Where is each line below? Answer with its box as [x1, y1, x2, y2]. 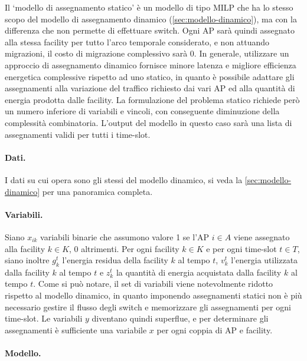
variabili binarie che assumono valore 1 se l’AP [40, 230, 210, 243]
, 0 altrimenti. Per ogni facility [69, 242, 179, 254]
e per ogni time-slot [206, 242, 277, 254]
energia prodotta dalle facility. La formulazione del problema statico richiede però [5, 93, 300, 105]
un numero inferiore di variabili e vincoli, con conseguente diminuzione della [5, 105, 280, 117]
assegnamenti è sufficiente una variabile [5, 323, 147, 336]
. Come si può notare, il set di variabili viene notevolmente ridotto [33, 277, 273, 290]
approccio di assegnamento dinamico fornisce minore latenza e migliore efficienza [5, 58, 296, 71]
